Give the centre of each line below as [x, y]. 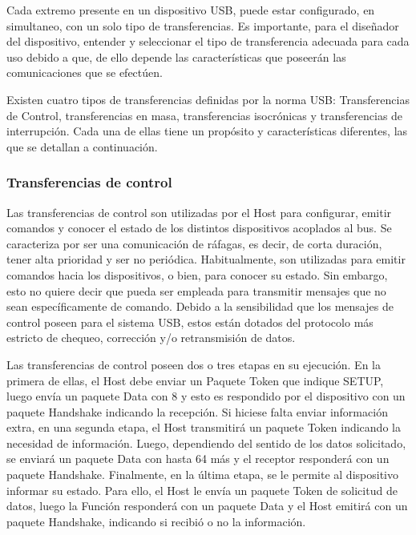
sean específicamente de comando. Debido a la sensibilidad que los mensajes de [200, 306]
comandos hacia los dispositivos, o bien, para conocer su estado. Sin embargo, [197, 274]
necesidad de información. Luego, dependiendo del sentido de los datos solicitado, [206, 442]
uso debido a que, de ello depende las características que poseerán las [176, 56]
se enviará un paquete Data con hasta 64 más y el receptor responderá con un [198, 459]
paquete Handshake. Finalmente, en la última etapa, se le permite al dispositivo [202, 475]
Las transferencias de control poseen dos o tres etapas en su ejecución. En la [194, 364]
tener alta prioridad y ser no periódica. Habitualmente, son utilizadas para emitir [206, 259]
